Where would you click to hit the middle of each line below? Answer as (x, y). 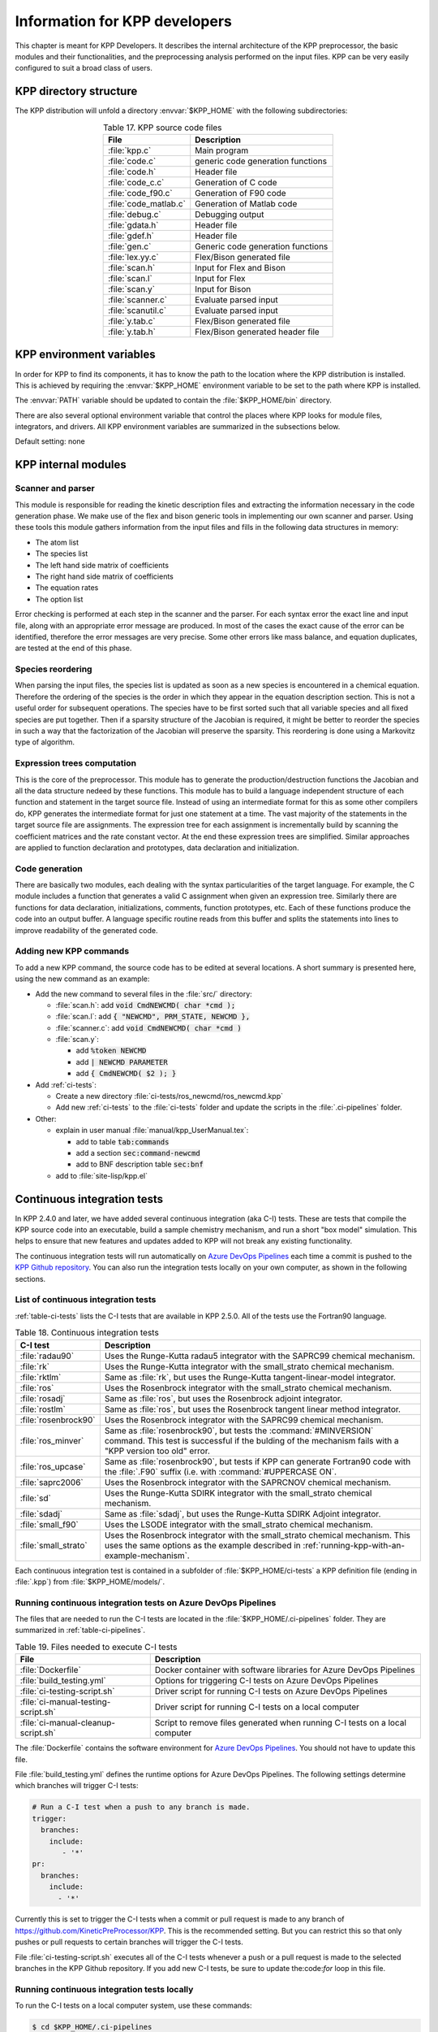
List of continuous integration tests (86, 1300)
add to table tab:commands (122, 1141)
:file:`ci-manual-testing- (65, 1702)
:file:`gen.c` (130, 246)
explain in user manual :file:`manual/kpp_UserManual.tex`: (152, 1131)
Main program (222, 150)
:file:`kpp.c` (130, 150)
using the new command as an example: (82, 979)
